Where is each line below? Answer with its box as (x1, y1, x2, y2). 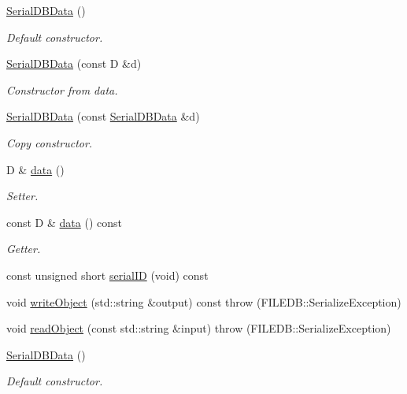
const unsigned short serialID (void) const (6, 266, 209, 283)
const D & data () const (6, 214, 122, 230)
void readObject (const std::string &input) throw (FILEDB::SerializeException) (6, 320, 391, 336)
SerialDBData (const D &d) (6, 55, 142, 72)
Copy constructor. (6, 134, 93, 151)
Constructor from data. (6, 81, 118, 98)
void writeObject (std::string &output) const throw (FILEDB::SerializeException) (6, 293, 401, 310)
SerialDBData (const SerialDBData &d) (6, 108, 200, 125)
